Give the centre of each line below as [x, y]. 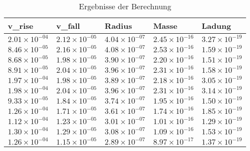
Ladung [216, 26]
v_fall [68, 26]
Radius [118, 26]
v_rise [21, 26]
